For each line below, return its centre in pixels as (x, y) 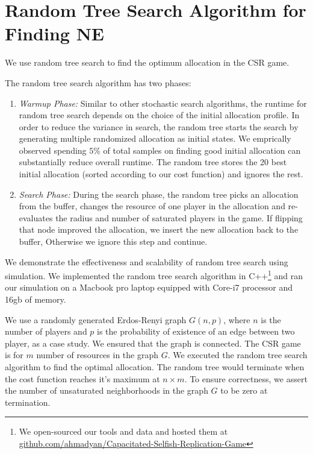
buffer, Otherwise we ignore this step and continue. (113, 241)
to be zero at (244, 390)
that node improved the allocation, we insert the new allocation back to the (159, 229)
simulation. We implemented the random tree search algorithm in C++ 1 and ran (154, 275)
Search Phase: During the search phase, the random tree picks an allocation (159, 194)
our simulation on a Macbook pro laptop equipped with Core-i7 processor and (149, 287)
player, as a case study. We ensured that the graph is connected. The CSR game (153, 343)
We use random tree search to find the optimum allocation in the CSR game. (147, 62)
